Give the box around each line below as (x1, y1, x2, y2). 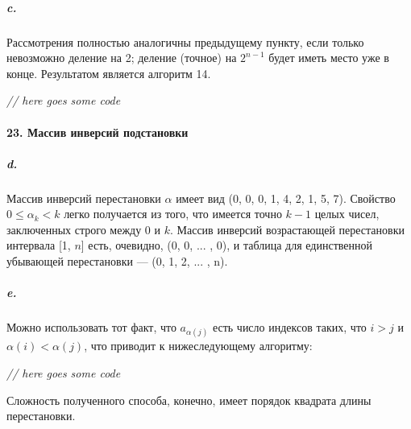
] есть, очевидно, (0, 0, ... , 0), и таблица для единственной (81, 237, 372, 254)
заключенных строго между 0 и (6, 221, 161, 237)
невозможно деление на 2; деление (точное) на (6, 49, 237, 66)
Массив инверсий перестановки (6, 189, 161, 206)
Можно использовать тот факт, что (6, 319, 176, 336)
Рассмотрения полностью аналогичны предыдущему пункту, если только (6, 33, 364, 50)
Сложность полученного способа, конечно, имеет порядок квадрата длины (6, 391, 372, 408)
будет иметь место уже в (268, 49, 389, 66)
